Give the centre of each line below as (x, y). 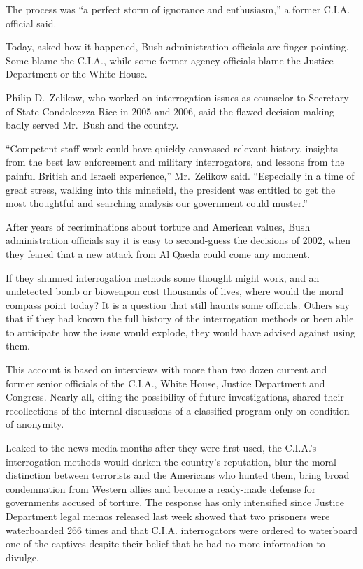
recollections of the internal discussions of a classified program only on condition (178, 410)
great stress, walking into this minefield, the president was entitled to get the (171, 189)
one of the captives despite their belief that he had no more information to (165, 543)
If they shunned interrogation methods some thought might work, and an (163, 277)
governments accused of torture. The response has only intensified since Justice (175, 502)
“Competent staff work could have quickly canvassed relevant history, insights (172, 148)
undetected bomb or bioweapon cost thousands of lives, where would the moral (175, 291)
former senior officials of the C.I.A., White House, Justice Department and (165, 383)
